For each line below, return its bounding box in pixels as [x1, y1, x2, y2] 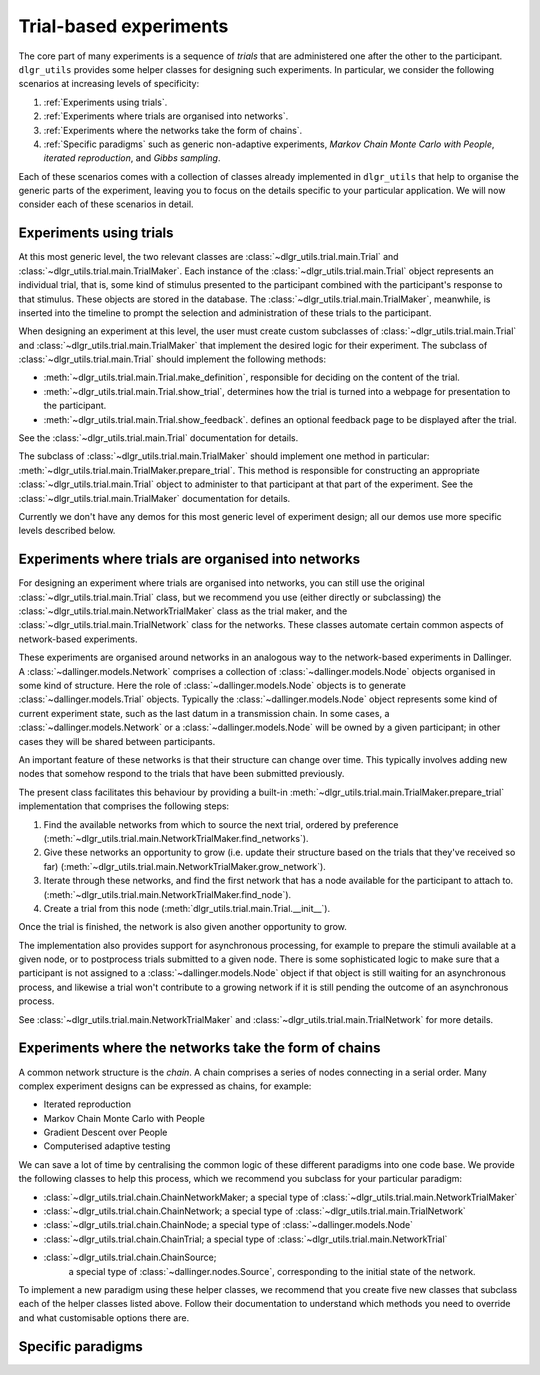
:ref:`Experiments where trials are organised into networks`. [43, 110, 289, 122]
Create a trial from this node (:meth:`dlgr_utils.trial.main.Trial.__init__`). [43, 902, 330, 914]
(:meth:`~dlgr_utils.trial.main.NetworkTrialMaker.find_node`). [43, 888, 292, 900]
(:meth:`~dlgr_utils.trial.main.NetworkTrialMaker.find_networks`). [43, 832, 309, 844]
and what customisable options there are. [18, 1311, 190, 1324]
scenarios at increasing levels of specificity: [18, 78, 200, 90]
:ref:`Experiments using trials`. [43, 96, 168, 108]
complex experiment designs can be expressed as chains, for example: [18, 1080, 312, 1092]
